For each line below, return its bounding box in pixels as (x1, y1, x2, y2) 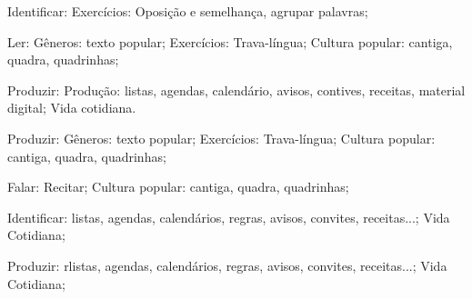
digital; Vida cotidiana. (7, 98, 136, 117)
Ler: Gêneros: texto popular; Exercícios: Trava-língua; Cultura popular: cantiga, (7, 32, 453, 51)
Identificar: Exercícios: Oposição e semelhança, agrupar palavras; (7, 2, 368, 20)
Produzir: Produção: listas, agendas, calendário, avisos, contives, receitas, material (7, 80, 466, 99)
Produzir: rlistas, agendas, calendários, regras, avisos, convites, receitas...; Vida (7, 255, 447, 274)
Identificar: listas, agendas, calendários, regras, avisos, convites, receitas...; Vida (7, 207, 450, 226)
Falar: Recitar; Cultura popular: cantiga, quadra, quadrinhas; (7, 177, 349, 196)
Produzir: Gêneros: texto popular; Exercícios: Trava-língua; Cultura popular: (7, 128, 436, 147)
